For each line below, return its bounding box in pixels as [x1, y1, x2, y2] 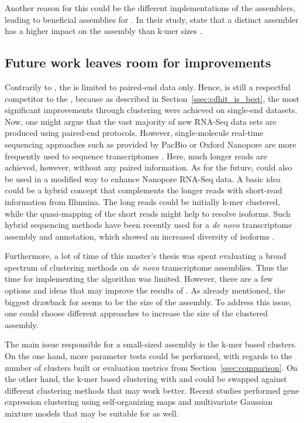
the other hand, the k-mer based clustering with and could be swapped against [5, 373, 287, 385]
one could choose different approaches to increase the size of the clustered [5, 307, 268, 319]
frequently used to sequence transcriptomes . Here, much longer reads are [5, 149, 267, 162]
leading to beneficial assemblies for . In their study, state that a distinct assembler [5, 13, 299, 25]
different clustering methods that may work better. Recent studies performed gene [5, 384, 299, 396]
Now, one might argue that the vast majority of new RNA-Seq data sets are [5, 115, 277, 127]
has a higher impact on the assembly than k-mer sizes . [5, 25, 202, 37]
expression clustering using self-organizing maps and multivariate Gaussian [5, 395, 273, 408]
